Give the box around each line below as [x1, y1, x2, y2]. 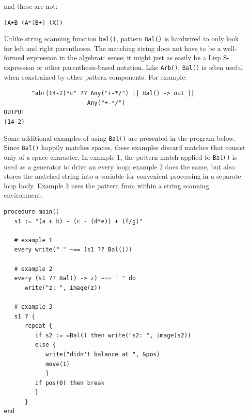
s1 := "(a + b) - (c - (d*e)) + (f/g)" [14, 217, 143, 225]
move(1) [45, 360, 70, 367]
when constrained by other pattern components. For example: [4, 71, 187, 82]
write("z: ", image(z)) [24, 284, 101, 291]
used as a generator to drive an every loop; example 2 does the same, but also [4, 161, 235, 171]
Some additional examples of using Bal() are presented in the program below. [4, 133, 236, 143]
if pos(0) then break [35, 379, 105, 386]
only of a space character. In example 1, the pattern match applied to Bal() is [4, 151, 237, 162]
